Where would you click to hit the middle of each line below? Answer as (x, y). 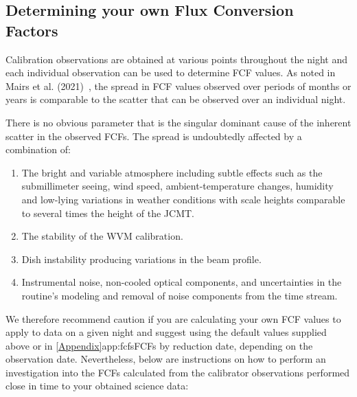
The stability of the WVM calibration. (102, 236)
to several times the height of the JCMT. (108, 213)
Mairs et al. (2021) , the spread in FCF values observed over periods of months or (178, 86)
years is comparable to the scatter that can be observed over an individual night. (176, 99)
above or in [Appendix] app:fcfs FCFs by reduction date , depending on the (159, 345)
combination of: (38, 149)
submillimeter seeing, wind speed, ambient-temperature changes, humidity (177, 186)
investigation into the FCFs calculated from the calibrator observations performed (178, 372)
